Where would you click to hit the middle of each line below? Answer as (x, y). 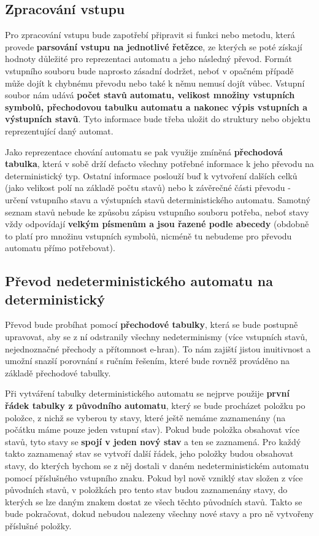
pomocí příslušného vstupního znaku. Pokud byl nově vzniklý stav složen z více (154, 477)
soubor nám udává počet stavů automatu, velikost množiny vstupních (150, 95)
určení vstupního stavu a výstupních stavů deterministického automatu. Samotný (158, 199)
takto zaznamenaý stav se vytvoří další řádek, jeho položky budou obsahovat (149, 453)
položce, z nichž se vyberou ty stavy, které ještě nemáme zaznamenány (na (145, 417)
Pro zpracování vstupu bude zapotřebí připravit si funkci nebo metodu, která (150, 35)
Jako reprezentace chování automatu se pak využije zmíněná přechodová (144, 151)
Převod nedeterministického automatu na (139, 281)
